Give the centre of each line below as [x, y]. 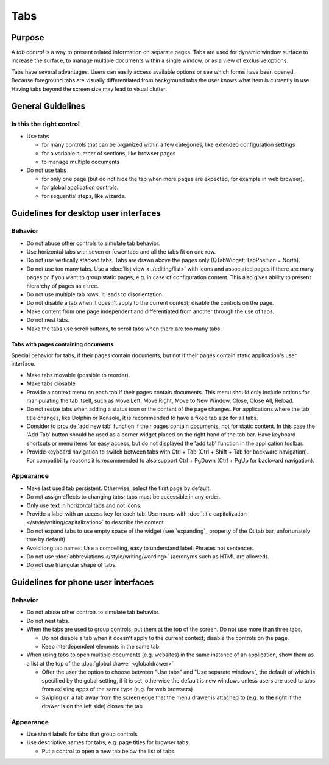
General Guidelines [48, 106]
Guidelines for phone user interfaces [83, 582]
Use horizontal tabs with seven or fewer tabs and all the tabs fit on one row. [121, 252]
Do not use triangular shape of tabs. [72, 565]
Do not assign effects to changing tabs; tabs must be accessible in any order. [123, 497]
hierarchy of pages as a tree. [62, 286]
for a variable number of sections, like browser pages [109, 153]
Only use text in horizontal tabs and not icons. [84, 505]
